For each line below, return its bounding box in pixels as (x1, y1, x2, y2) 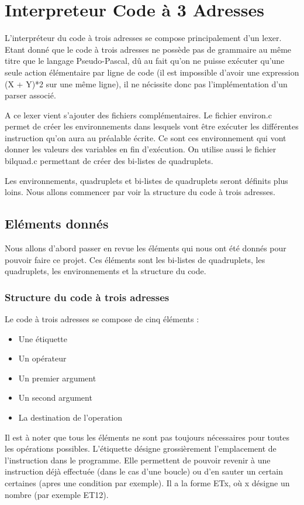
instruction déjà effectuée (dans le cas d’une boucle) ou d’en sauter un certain (5, 465, 284, 477)
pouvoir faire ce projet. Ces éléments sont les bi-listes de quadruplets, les (5, 253, 265, 265)
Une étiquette (18, 332, 68, 344)
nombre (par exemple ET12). (5, 488, 109, 500)
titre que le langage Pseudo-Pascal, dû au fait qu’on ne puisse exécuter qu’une (5, 54, 285, 67)
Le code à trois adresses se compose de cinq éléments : (5, 313, 199, 325)
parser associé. (5, 89, 56, 101)
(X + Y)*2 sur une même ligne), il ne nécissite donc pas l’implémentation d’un (5, 77, 288, 90)
